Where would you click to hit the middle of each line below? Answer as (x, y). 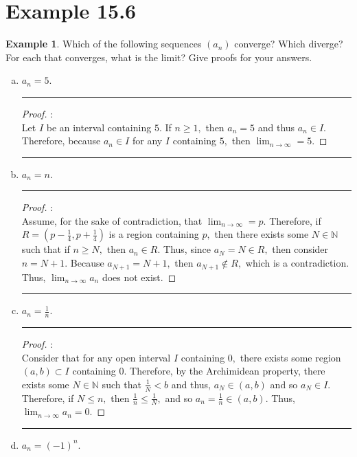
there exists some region (290, 357)
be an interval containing (99, 127)
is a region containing (154, 234)
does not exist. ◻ (139, 277)
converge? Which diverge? (289, 44)
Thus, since (187, 249)
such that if (46, 249)
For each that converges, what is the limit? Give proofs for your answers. (159, 57)
